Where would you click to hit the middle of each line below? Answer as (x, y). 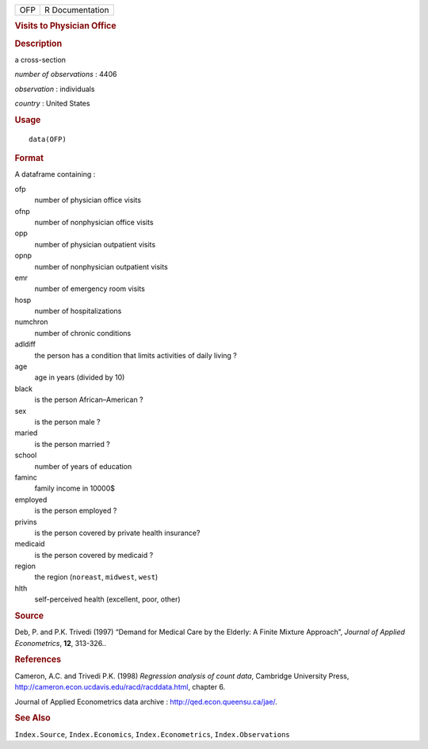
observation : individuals (55, 89)
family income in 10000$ (75, 488)
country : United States (52, 104)
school (26, 455)
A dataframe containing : (55, 174)
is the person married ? (72, 444)
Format (29, 159)
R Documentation (77, 10)
